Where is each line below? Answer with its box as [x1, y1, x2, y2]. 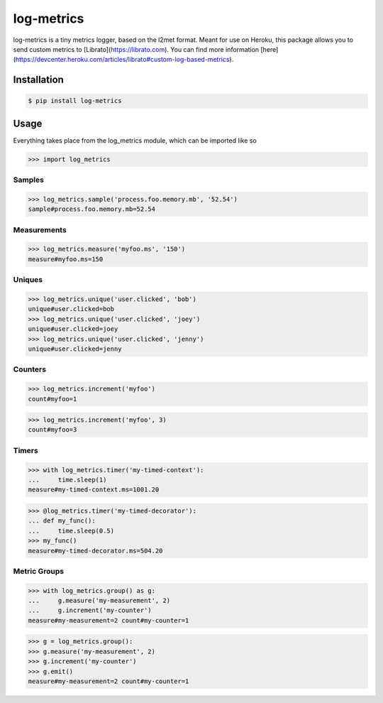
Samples [13, 175, 44, 185]
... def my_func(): [28, 517, 96, 525]
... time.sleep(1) [28, 476, 107, 484]
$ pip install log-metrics [28, 97, 122, 105]
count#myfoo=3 [28, 426, 77, 434]
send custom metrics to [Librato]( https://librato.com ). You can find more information [13, 45, 260, 53]
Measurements [13, 224, 67, 234]
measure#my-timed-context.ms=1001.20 [28, 486, 160, 494]
